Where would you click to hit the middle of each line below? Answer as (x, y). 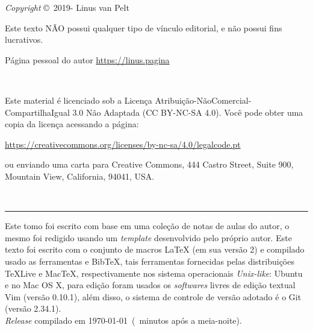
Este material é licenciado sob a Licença (79, 100)
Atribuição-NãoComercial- (203, 100)
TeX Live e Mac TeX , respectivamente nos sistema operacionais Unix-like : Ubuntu (154, 273)
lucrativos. (24, 39)
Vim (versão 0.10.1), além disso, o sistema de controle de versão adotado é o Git (153, 296)
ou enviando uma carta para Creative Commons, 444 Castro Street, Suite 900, (149, 164)
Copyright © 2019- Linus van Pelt (67, 7)
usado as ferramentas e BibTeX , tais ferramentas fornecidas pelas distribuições (150, 261)
